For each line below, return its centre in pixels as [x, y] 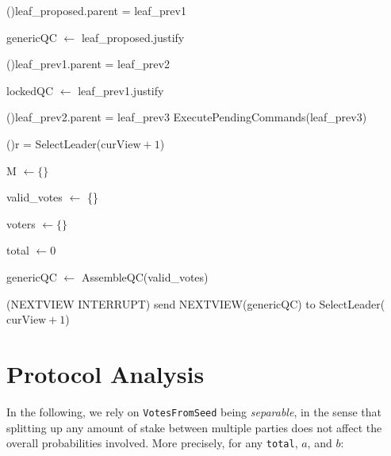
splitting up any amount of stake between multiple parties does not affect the [194, 427]
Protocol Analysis [105, 373]
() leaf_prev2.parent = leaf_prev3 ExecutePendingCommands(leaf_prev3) [187, 117]
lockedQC [30, 90]
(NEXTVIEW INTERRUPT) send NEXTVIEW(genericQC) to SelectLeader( [196, 303]
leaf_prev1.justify [121, 90]
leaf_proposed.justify [133, 37]
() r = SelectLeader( [54, 143]
